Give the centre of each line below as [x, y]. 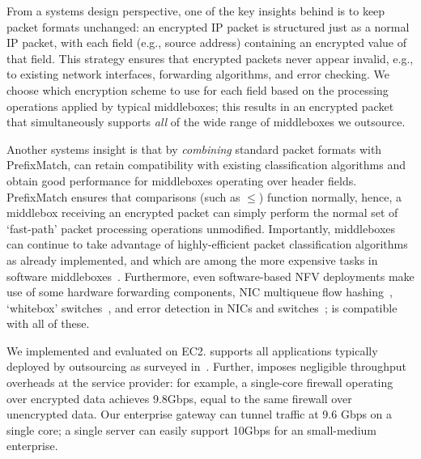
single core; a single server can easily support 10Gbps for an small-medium [191, 429]
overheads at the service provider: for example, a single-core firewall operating [200, 382]
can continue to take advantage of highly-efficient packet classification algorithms [207, 244]
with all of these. [48, 323]
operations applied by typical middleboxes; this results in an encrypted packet [200, 106]
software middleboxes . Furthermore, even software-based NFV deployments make [210, 276]
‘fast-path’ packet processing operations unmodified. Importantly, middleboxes [201, 228]
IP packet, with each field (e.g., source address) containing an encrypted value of [207, 42]
